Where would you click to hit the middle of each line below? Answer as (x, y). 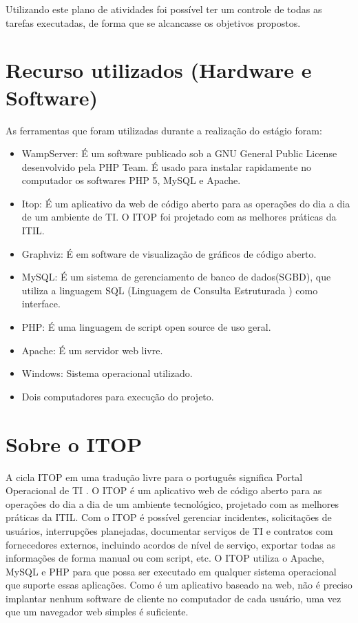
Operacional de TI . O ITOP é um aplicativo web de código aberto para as (164, 490)
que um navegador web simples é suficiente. (97, 612)
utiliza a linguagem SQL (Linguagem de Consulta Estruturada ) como (170, 290)
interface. (41, 304)
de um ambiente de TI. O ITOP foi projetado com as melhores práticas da (179, 217)
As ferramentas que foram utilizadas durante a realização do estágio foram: (164, 130)
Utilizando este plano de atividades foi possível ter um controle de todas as (164, 9)
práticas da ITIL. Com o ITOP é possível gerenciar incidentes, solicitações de (169, 517)
